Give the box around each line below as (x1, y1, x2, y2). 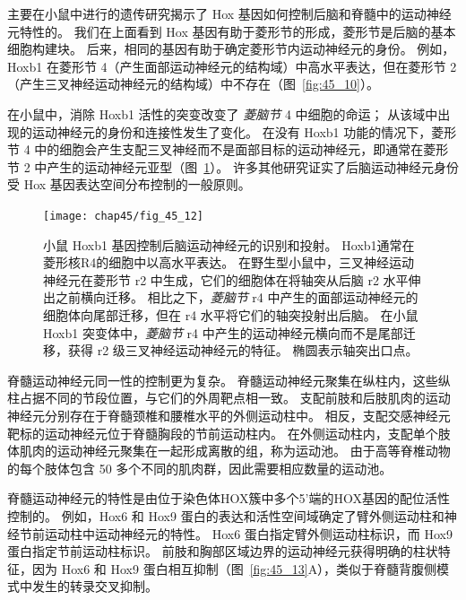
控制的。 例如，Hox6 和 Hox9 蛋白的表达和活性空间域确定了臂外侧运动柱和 (7, 506, 444, 525)
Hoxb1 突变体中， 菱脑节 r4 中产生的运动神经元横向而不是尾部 (43, 323, 403, 342)
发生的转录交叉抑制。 (31, 577, 158, 596)
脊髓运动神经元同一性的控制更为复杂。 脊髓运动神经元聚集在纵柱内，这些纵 (7, 370, 451, 389)
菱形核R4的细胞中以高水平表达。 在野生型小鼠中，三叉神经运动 (43, 253, 414, 272)
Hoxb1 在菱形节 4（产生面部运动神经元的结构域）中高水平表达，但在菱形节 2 (7, 57, 457, 75)
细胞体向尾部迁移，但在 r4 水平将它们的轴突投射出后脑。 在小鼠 (43, 305, 419, 324)
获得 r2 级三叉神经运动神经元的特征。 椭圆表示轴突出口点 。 (67, 341, 419, 360)
